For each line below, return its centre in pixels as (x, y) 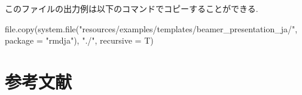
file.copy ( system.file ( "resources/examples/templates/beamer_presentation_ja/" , (151, 28)
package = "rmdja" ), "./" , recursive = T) (79, 40)
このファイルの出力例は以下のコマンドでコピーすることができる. (132, 8)
